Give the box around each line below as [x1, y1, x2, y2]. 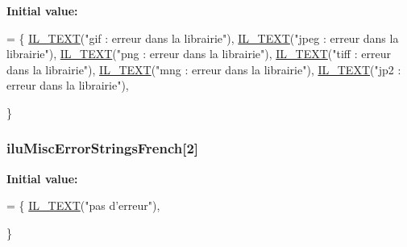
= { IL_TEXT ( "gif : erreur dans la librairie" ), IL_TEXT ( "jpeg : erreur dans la [6, 29, 399, 46]
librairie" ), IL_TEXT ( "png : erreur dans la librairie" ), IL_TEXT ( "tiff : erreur [6, 45, 391, 62]
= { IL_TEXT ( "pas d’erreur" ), [6, 197, 160, 214]
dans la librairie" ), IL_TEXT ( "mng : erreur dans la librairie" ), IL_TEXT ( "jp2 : [6, 61, 401, 77]
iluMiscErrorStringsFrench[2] [6, 138, 199, 158]
